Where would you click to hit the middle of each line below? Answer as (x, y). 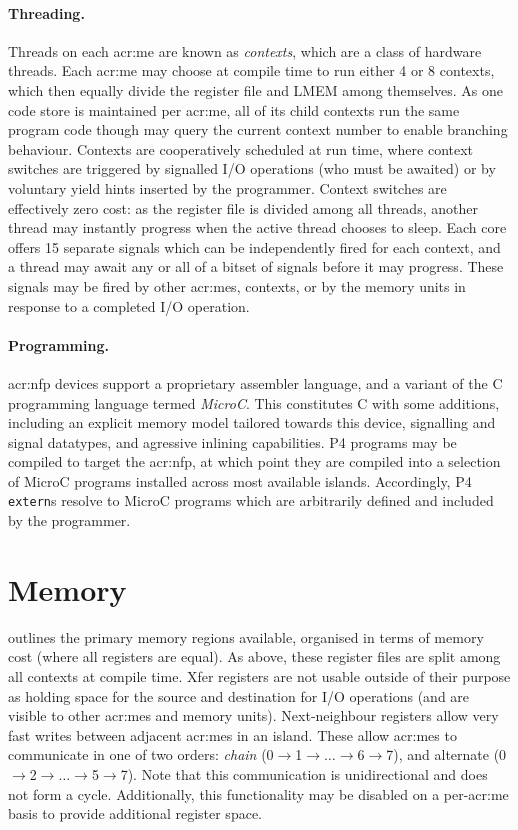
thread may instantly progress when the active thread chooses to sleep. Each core (257, 227)
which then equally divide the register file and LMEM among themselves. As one (256, 89)
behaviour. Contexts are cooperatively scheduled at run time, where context (241, 148)
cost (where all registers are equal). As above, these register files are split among (254, 656)
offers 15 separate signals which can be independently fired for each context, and (254, 246)
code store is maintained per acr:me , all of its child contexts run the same (234, 109)
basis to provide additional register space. (135, 813)
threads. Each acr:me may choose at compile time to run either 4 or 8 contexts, (251, 70)
